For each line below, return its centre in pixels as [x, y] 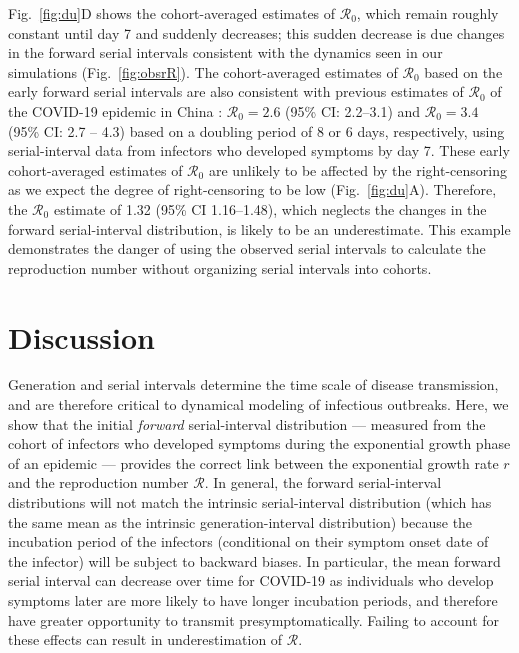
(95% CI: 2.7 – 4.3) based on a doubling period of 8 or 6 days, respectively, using [256, 130]
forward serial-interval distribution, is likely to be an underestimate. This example [259, 228]
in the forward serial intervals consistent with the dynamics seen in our [225, 52]
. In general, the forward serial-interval [323, 482]
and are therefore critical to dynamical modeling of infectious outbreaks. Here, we [258, 404]
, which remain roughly [427, 13]
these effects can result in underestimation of [145, 639]
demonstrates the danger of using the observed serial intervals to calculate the [247, 248]
